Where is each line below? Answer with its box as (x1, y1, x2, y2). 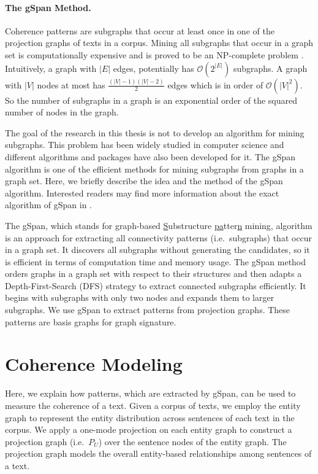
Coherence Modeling (5, 351, 183, 376)
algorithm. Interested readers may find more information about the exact (5, 186, 279, 199)
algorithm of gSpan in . (5, 198, 93, 211)
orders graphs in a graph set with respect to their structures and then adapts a (5, 267, 302, 280)
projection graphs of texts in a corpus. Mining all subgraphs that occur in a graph (5, 36, 314, 49)
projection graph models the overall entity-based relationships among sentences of (5, 447, 312, 460)
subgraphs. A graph (233, 61, 308, 74)
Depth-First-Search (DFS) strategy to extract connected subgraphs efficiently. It (5, 279, 306, 292)
